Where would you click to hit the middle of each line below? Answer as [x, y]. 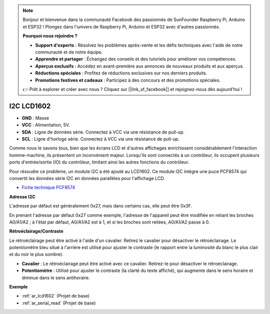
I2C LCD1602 [30, 106]
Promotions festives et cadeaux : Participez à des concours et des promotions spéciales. [128, 80]
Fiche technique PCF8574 [48, 187]
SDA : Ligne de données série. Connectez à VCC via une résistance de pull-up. [103, 132]
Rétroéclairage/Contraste [36, 231]
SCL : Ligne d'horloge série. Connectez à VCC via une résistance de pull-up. [100, 139]
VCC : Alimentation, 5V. [46, 125]
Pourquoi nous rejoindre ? [50, 36]
